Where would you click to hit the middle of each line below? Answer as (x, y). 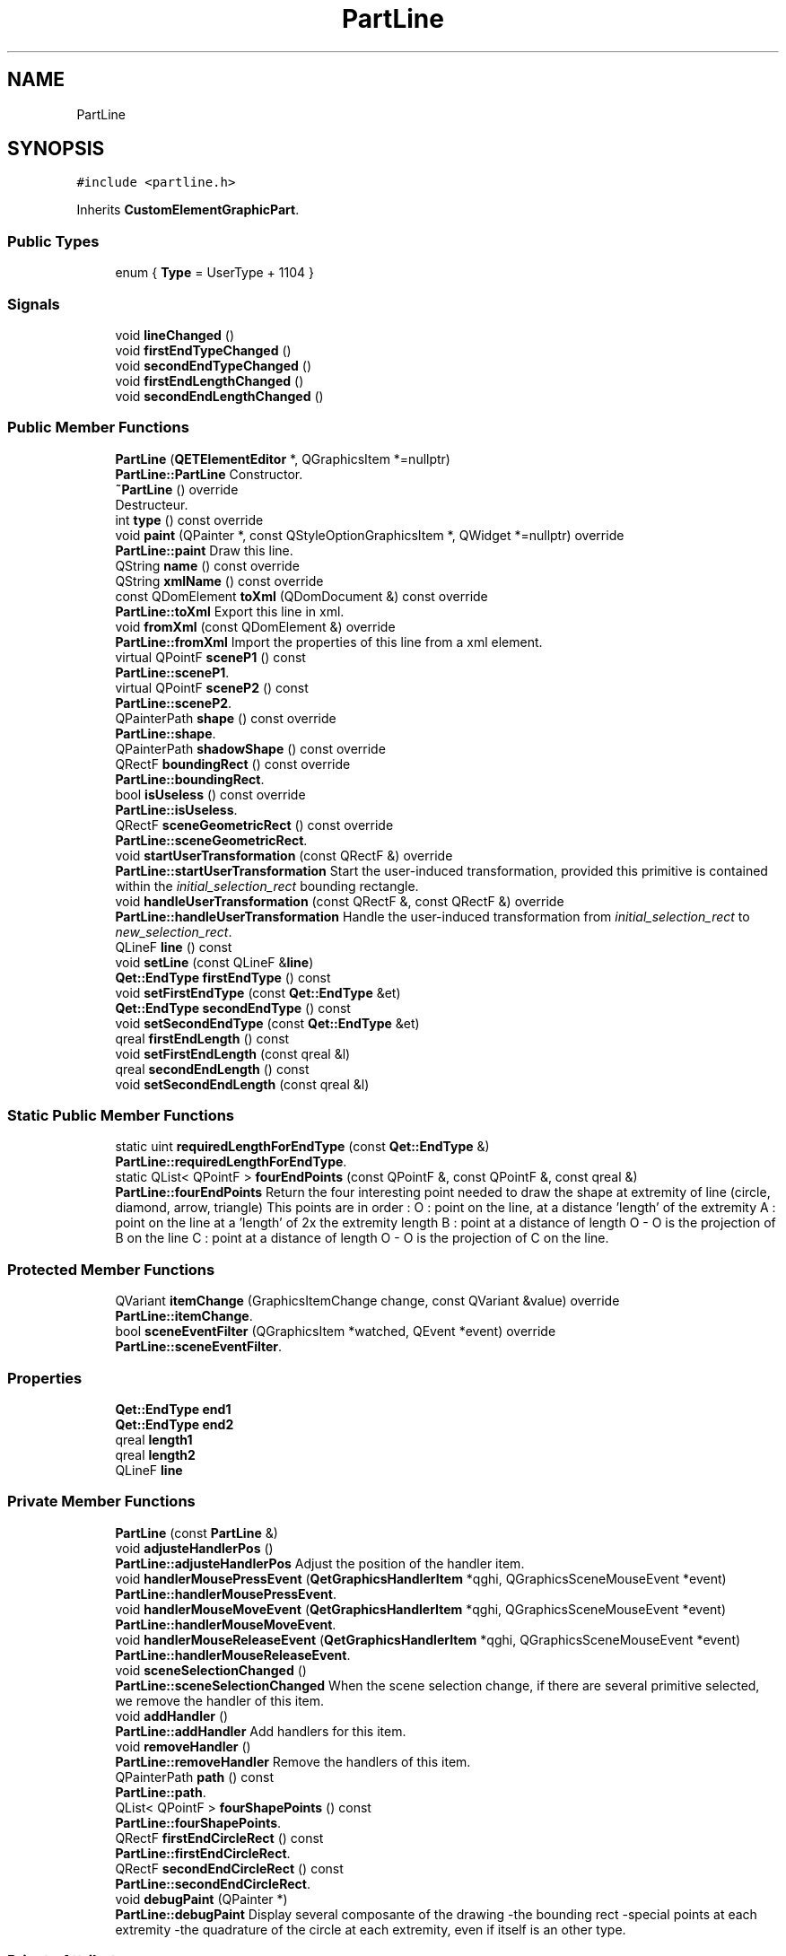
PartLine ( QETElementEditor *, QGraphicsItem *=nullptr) (283, 458)
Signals (34, 304)
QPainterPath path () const (194, 1777)
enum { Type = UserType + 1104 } (214, 273)
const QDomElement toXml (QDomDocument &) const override (301, 596)
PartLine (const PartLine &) (196, 1532)
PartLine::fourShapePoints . (198, 1822)
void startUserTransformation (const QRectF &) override (284, 855)
